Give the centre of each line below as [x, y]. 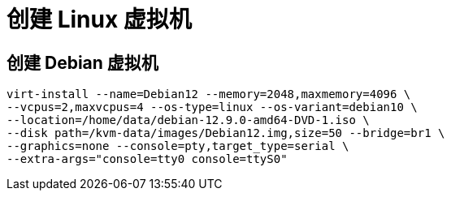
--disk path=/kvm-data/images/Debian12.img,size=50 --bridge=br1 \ [226, 133]
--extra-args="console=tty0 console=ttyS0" [147, 159]
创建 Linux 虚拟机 [99, 19]
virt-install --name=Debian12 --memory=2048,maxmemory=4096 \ [209, 94]
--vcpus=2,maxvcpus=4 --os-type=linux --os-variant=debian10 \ [212, 107]
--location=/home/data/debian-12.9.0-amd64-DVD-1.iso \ [188, 120]
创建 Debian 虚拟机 [82, 62]
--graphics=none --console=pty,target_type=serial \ [178, 146]
